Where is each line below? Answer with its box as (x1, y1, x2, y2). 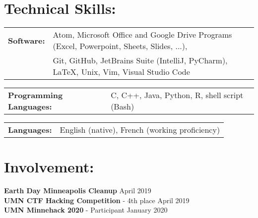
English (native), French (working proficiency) (60, 124, 220, 136)
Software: (8, 34, 45, 46)
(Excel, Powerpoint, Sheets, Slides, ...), (53, 40, 188, 52)
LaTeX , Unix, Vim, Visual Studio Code (53, 66, 190, 78)
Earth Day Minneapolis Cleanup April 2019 (4, 185, 151, 196)
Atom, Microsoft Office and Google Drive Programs (53, 29, 232, 41)
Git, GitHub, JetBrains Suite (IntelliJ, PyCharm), (53, 54, 228, 66)
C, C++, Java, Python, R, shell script (111, 89, 244, 101)
